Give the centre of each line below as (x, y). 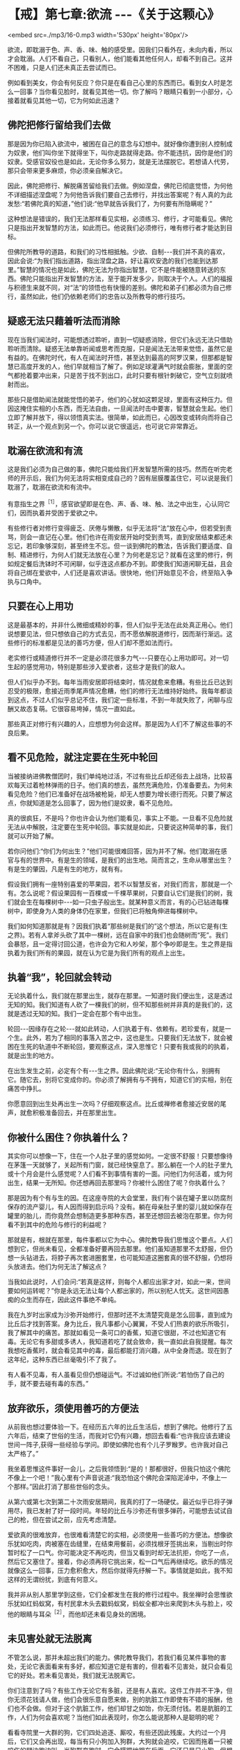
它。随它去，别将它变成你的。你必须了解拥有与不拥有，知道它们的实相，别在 (120, 1080)
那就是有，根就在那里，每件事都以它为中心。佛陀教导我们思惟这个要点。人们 (120, 1240)
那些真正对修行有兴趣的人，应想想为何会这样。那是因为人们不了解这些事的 (117, 724)
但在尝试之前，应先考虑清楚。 (76, 1520)
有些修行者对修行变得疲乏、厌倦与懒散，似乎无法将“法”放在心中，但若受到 (117, 528)
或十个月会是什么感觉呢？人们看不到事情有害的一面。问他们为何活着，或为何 (120, 1174)
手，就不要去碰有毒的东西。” (48, 1384)
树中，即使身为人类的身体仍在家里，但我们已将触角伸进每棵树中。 (104, 910)
